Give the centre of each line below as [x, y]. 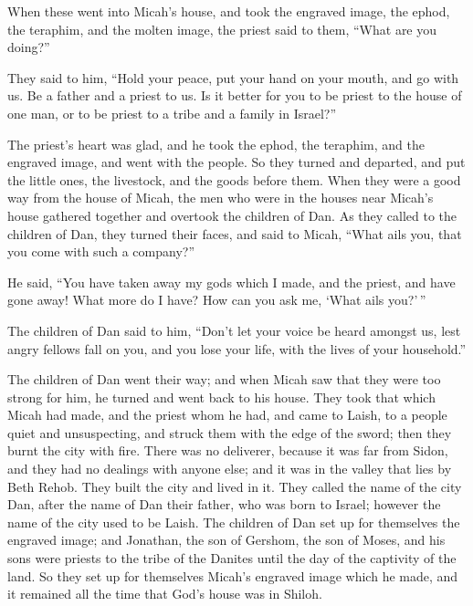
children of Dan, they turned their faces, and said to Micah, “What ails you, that [235, 233]
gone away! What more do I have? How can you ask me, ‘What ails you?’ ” [217, 300]
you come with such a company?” [101, 251]
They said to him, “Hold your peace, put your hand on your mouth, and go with [233, 77]
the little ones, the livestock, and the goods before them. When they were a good [234, 179]
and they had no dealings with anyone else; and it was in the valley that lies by [230, 469]
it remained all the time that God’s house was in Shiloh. [165, 594]
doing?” [29, 47]
